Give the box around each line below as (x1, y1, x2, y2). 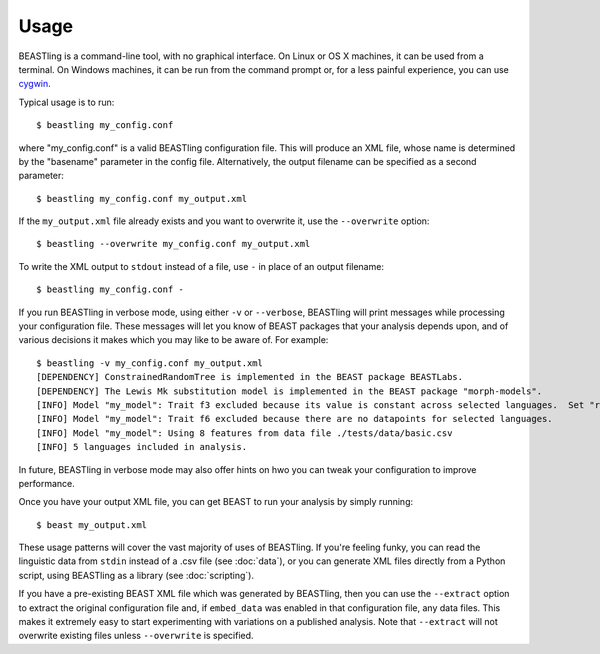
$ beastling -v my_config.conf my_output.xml (36, 357, 264, 369)
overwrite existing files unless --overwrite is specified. (18, 630, 254, 642)
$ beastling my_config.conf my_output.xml (36, 193, 248, 204)
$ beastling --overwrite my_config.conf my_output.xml (36, 238, 311, 250)
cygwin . (18, 78, 52, 90)
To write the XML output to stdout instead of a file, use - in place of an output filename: (18, 260, 385, 272)
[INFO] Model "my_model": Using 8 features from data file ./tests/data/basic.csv (36, 427, 453, 439)
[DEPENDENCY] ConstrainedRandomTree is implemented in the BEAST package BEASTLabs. (36, 371, 464, 383)
